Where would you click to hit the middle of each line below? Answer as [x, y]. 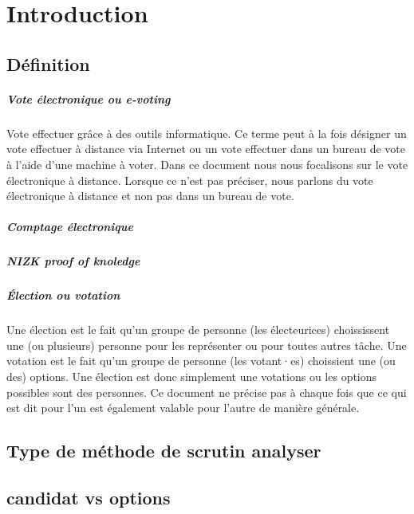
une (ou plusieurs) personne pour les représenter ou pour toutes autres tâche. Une [207, 345]
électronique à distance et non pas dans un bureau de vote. [150, 196]
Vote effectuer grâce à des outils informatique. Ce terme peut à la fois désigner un [207, 133]
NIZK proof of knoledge [73, 261]
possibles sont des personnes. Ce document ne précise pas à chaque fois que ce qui [207, 392]
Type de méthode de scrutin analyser [164, 451]
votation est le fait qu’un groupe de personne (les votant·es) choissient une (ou [201, 361]
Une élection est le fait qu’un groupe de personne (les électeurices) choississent [198, 330]
